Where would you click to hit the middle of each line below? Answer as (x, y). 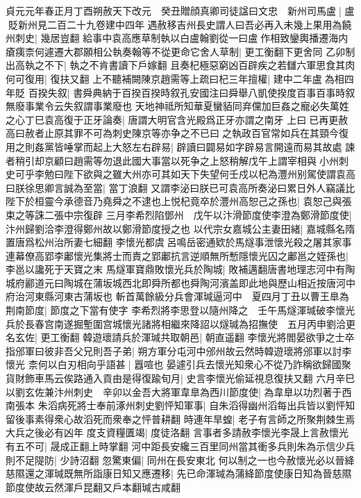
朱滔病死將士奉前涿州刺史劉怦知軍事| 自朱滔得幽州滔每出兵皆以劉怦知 (196, 405)
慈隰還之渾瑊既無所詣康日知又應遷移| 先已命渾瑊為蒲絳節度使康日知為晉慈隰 (179, 473)
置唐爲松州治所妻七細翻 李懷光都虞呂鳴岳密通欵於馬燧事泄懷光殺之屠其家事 (179, 242)
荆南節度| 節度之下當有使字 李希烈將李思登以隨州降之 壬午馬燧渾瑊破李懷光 (180, 310)
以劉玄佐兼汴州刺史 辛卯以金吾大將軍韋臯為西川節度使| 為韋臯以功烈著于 (174, 391)
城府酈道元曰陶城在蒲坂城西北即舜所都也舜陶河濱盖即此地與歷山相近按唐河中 (180, 282)
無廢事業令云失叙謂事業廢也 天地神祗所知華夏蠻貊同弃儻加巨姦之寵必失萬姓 (177, 106)
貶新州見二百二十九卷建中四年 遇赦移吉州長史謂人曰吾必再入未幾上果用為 (175, 24)
